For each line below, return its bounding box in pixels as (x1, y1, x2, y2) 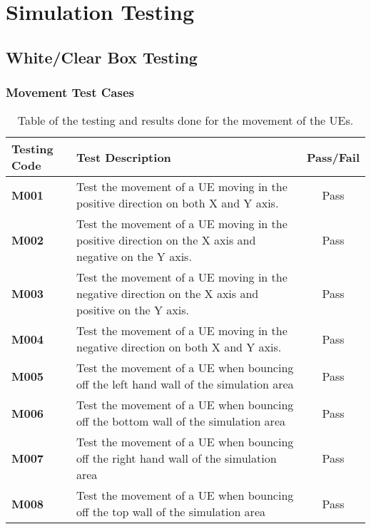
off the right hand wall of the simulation (76, 450, 277, 467)
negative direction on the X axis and (76, 285, 259, 302)
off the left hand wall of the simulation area (76, 376, 294, 393)
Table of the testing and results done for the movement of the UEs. (17, 112, 354, 129)
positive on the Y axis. (76, 302, 189, 319)
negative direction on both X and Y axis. (76, 339, 282, 356)
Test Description (76, 148, 171, 165)
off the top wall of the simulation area (76, 503, 265, 520)
